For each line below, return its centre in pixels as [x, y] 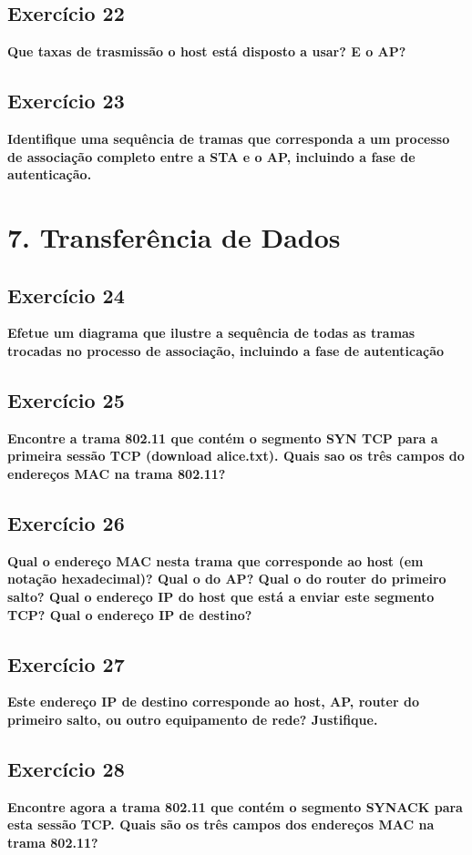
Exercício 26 [66, 522]
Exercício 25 [66, 399]
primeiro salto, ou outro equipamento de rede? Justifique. [193, 719]
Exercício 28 [66, 768]
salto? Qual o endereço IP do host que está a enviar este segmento [221, 596]
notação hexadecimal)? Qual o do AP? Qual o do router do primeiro [227, 579]
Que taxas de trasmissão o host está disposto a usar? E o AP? [207, 51]
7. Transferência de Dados [174, 236]
